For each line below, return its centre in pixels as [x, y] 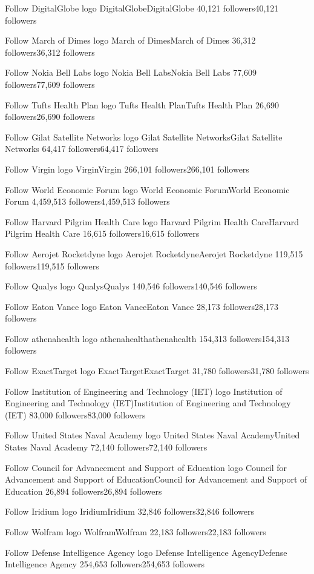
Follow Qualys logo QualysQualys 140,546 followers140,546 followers [131, 286]
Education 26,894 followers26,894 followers [83, 491]
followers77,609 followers [50, 84]
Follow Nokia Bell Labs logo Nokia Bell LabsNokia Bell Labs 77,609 [131, 72]
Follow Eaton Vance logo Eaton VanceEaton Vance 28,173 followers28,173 [142, 306]
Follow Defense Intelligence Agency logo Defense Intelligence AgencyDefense [146, 552]
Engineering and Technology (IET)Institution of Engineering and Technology [148, 403]
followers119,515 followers [52, 266]
